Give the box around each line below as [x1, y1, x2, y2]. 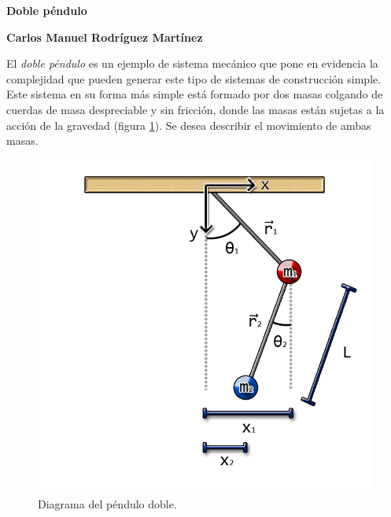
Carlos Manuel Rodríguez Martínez [6, 28, 203, 45]
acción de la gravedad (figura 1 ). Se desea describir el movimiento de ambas [6, 116, 371, 133]
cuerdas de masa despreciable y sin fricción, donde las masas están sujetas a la [6, 101, 385, 117]
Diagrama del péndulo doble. [38, 496, 177, 512]
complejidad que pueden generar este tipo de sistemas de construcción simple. [6, 70, 382, 87]
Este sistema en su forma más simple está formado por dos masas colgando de [6, 86, 383, 102]
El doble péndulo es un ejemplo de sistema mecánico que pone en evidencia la [6, 55, 378, 72]
